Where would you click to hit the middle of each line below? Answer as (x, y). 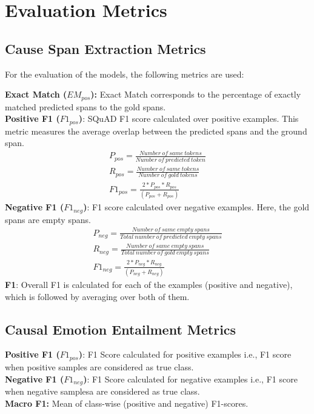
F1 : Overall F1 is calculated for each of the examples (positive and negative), (149, 285)
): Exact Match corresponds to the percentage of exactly (196, 94)
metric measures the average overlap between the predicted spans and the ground (156, 131)
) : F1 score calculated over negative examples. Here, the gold (196, 207)
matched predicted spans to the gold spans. (85, 106)
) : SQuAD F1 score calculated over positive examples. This (189, 119)
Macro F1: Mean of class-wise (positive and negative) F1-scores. (127, 403)
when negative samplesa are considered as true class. (102, 391)
